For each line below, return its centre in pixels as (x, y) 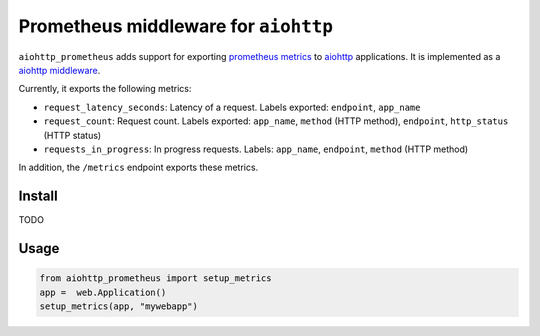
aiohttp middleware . (59, 70)
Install (38, 196)
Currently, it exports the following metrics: (105, 89)
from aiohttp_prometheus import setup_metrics (155, 278)
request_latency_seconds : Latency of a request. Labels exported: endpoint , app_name (232, 107)
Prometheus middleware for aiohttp (176, 26)
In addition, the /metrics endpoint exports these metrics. (138, 167)
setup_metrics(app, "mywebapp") (119, 306)
